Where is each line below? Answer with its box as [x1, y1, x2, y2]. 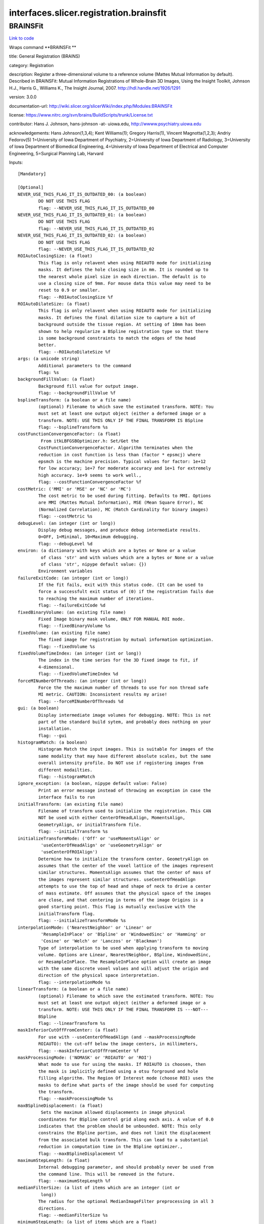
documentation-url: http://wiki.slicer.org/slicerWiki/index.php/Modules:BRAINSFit [9, 103, 173, 109]
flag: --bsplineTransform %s [38, 424, 109, 430]
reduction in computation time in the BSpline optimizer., [38, 1144, 183, 1150]
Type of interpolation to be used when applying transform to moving [38, 945, 209, 951]
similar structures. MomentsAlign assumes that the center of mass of [38, 870, 211, 875]
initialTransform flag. [38, 911, 95, 917]
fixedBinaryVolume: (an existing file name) [18, 610, 127, 615]
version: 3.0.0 [9, 94, 37, 100]
